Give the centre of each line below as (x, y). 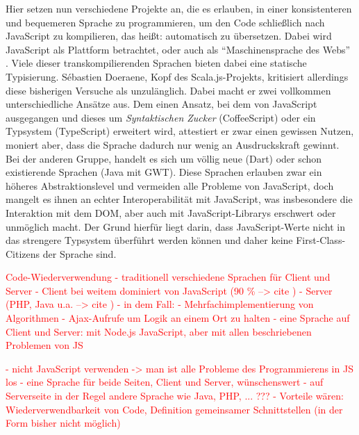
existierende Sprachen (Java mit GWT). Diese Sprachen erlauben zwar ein (164, 172)
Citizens (23, 253)
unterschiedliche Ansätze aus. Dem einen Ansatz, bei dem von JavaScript (161, 104)
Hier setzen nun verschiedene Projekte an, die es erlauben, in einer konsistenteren (179, 8)
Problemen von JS (44, 345)
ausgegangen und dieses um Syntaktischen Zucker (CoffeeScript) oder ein (161, 117)
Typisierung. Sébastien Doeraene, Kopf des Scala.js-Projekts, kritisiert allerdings (177, 76)
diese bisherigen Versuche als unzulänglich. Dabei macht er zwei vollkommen (168, 90)
